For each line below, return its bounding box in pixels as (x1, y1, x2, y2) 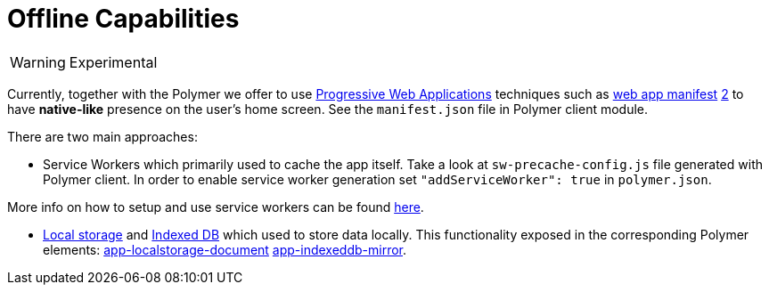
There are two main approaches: (7, 128, 198, 144)
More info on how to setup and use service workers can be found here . (7, 199, 424, 215)
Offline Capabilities (7, 4, 240, 34)
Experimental (69, 53, 158, 71)
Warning (10, 53, 66, 71)
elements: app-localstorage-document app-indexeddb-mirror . (43, 241, 407, 257)
